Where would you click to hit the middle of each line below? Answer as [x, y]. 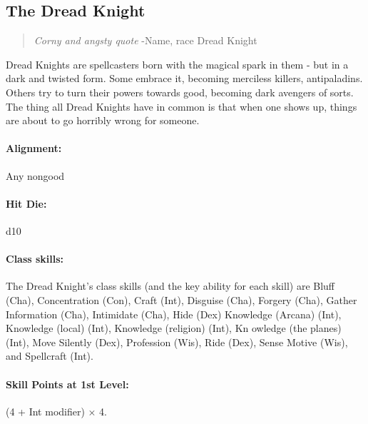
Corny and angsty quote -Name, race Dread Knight [145, 40]
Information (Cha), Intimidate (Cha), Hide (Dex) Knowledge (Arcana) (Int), [174, 314]
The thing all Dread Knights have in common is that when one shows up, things [182, 106]
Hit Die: [26, 203]
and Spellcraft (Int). [50, 356]
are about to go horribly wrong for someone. [103, 120]
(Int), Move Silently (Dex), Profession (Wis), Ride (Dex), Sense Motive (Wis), [177, 342]
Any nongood [35, 175]
